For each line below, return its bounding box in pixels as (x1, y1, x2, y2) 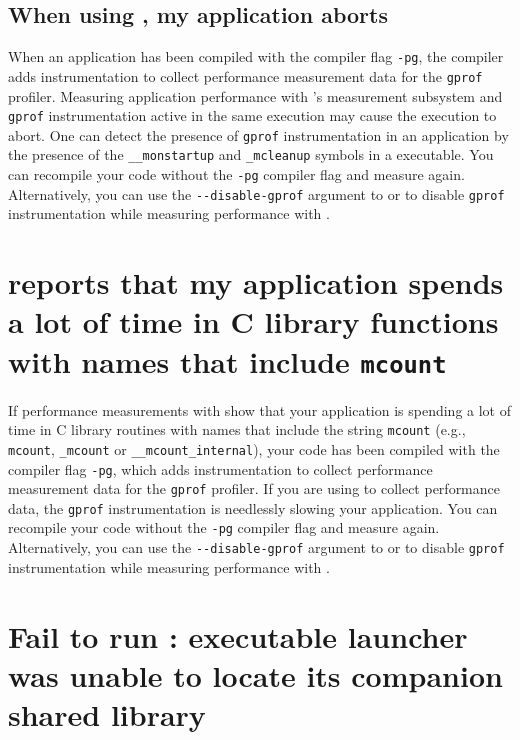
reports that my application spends (8, 262, 504, 303)
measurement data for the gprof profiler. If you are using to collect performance (8, 478, 500, 499)
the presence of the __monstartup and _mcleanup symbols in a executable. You (8, 144, 494, 165)
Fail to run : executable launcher (8, 615, 468, 656)
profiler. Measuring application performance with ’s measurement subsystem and (8, 85, 503, 106)
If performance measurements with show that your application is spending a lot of (8, 399, 511, 420)
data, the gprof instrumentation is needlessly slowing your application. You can (8, 497, 498, 518)
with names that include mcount (8, 340, 447, 381)
